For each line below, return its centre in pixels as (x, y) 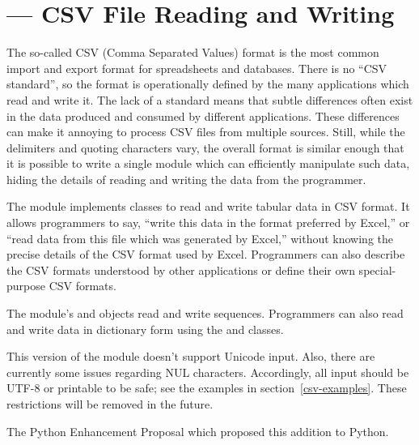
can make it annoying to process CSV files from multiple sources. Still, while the (206, 132)
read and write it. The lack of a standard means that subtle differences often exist (210, 99)
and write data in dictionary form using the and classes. (145, 329)
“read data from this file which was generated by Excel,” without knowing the (200, 238)
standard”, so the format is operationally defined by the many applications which (208, 84)
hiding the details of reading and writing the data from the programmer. (186, 179)
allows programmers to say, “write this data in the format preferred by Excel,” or (208, 222)
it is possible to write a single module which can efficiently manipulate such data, (208, 163)
